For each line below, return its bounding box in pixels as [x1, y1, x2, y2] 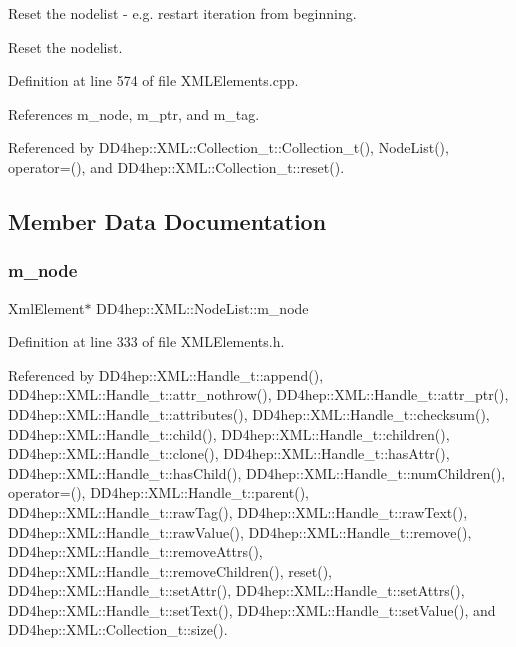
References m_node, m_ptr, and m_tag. [8, 103, 260, 124]
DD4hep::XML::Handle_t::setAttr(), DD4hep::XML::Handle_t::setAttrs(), [8, 580, 465, 601]
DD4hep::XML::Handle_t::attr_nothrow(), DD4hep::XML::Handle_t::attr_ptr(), [8, 384, 509, 405]
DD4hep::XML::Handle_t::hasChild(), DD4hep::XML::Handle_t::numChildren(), [8, 462, 506, 483]
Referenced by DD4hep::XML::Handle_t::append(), [8, 364, 324, 385]
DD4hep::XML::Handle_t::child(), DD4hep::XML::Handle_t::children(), [8, 423, 450, 444]
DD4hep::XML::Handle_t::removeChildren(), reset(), [8, 560, 332, 581]
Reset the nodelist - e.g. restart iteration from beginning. [8, 3, 357, 23]
